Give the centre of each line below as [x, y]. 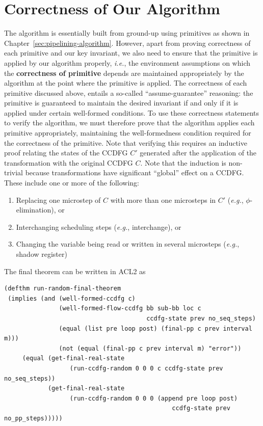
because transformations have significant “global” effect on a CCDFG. [135, 172]
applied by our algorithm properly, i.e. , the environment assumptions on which [127, 62]
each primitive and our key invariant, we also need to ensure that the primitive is [131, 53]
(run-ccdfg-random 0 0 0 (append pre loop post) [154, 398]
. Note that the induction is [183, 162]
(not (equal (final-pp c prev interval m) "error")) [150, 348]
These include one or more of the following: [72, 183]
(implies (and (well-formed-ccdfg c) [72, 298]
